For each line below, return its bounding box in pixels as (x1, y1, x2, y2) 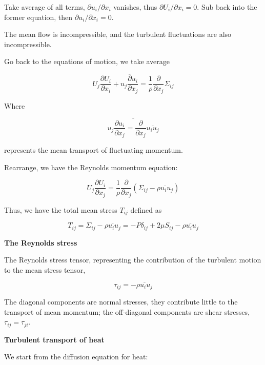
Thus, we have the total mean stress (4, 204, 117, 215)
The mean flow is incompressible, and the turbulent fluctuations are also (4, 29, 232, 39)
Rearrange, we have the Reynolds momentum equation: (4, 161, 178, 172)
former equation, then (4, 11, 73, 22)
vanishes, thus (113, 2, 157, 12)
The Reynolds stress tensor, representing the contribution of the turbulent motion (4, 254, 261, 265)
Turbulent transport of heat (4, 334, 105, 344)
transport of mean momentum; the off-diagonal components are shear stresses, (4, 306, 250, 317)
